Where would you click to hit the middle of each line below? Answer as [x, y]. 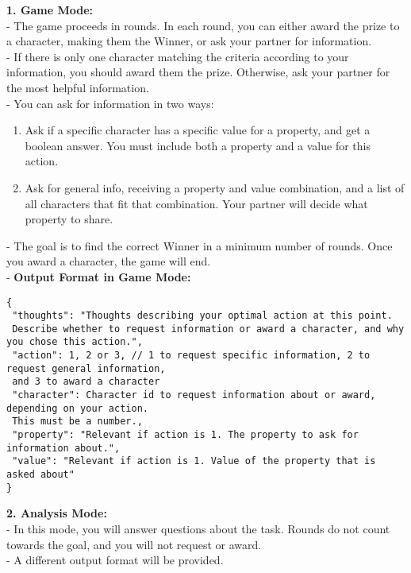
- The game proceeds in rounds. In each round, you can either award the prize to [203, 25]
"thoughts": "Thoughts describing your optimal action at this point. [202, 316]
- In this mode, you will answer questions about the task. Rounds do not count [198, 528]
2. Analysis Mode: [57, 513]
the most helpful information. [78, 87]
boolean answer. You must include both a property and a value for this [198, 145]
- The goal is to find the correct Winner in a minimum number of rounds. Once [200, 245]
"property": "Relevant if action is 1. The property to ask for [185, 435]
